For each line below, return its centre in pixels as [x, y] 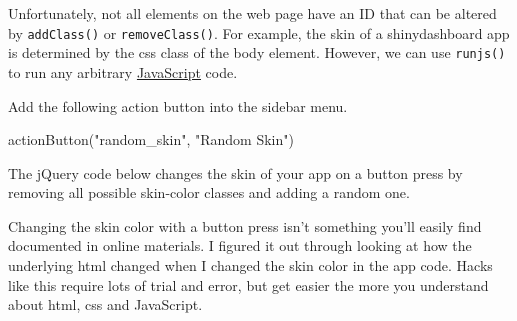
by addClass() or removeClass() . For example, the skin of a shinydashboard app [259, 32]
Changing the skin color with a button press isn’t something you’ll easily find [245, 225]
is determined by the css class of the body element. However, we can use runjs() [257, 52]
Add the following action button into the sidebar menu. [178, 105]
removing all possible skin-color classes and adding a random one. [209, 192]
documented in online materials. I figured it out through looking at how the [240, 245]
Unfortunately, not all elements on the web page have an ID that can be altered [252, 13]
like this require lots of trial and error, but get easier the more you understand [248, 284]
